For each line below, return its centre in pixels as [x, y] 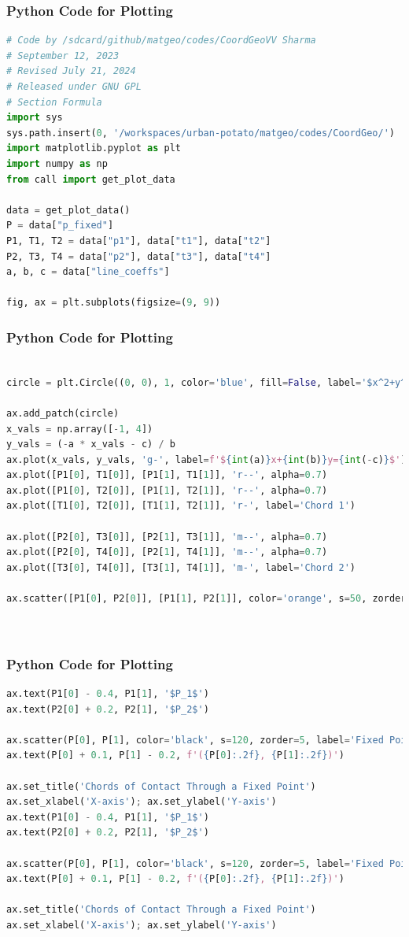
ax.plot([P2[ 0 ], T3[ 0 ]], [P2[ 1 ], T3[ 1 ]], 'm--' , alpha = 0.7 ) [167, 537]
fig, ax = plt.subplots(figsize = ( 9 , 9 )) [114, 303]
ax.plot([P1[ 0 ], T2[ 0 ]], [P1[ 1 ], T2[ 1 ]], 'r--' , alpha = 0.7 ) [167, 490]
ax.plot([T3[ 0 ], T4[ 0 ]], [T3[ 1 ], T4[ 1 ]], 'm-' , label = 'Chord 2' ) [181, 567]
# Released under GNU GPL [74, 87]
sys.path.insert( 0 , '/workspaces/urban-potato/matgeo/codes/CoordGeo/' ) [201, 133]
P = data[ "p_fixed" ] [60, 226]
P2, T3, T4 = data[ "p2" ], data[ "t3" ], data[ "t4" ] [139, 256]
